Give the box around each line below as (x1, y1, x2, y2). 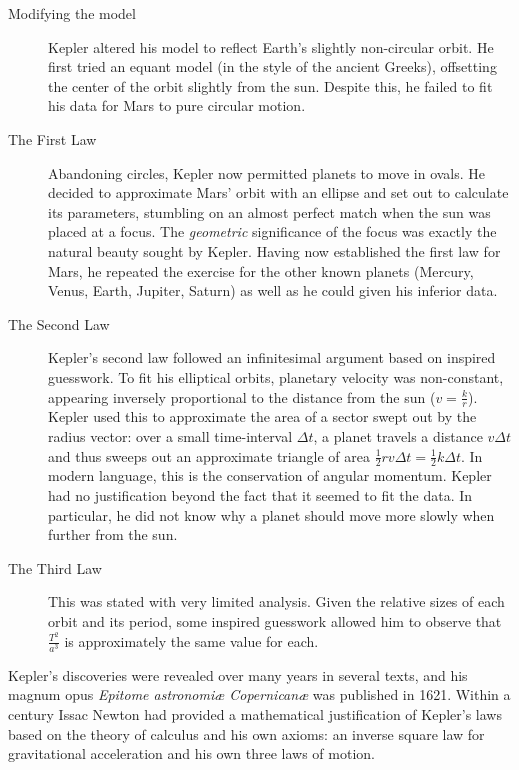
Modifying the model (8, 3, 136, 23)
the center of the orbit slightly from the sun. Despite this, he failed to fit (48, 75, 493, 96)
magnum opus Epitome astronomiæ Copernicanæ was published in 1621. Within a (8, 684, 511, 705)
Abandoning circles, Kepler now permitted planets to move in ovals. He (48, 162, 486, 183)
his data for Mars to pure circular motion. (48, 95, 306, 116)
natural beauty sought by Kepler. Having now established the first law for (48, 240, 501, 261)
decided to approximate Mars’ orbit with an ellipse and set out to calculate (48, 182, 509, 203)
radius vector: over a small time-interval (48, 425, 293, 446)
